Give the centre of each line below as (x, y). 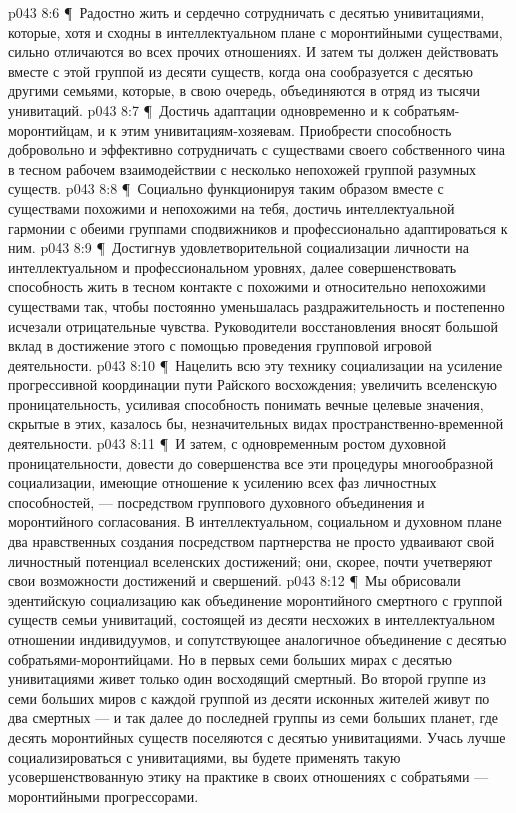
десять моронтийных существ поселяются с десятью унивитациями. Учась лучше (257, 736)
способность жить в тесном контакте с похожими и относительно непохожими (247, 286)
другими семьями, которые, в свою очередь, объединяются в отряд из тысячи (244, 90)
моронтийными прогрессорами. (103, 795)
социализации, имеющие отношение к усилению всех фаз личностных (222, 482)
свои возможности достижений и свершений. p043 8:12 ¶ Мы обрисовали (234, 580)
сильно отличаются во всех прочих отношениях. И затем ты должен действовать (253, 51)
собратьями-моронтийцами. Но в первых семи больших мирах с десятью (230, 658)
